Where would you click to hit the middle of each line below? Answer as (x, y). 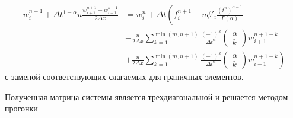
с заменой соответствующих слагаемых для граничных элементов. (124, 77)
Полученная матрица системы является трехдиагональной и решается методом (146, 96)
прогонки (21, 108)
